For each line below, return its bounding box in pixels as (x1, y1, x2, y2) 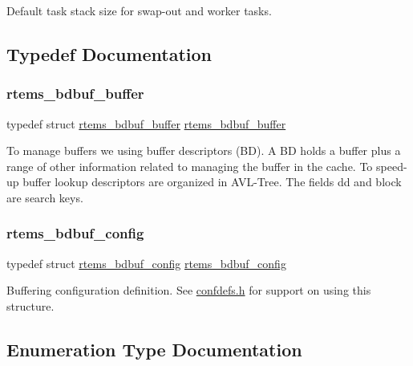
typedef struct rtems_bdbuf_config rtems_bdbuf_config (6, 254, 286, 271)
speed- (376, 157, 407, 174)
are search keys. (6, 189, 83, 205)
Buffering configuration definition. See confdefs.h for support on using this (6, 282, 371, 299)
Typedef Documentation (6, 41, 212, 66)
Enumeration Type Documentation (6, 336, 302, 361)
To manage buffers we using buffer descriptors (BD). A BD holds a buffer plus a (6, 142, 401, 159)
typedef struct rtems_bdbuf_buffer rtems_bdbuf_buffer (6, 115, 286, 132)
